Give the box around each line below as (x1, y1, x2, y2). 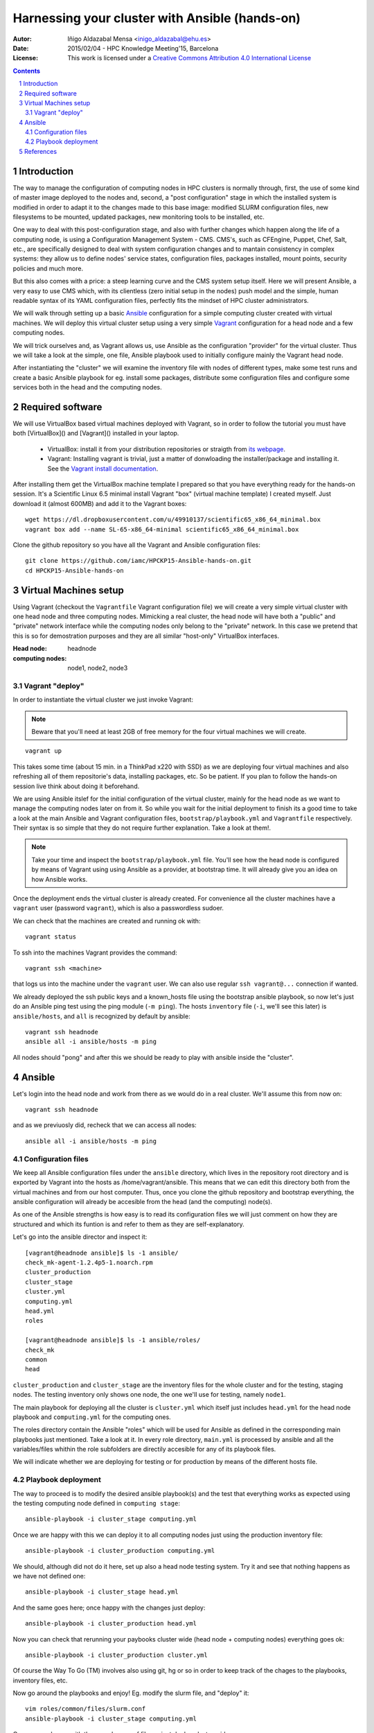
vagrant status (25, 933, 77, 941)
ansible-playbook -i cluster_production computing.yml (25, 1547, 215, 1555)
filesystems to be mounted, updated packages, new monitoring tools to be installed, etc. (12, 212, 265, 221)
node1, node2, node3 (67, 664, 128, 672)
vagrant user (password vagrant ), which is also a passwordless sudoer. (12, 904, 224, 912)
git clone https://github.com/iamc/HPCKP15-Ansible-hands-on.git (25, 557, 252, 565)
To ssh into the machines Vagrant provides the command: (12, 948, 178, 957)
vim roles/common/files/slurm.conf (25, 1705, 146, 1713)
